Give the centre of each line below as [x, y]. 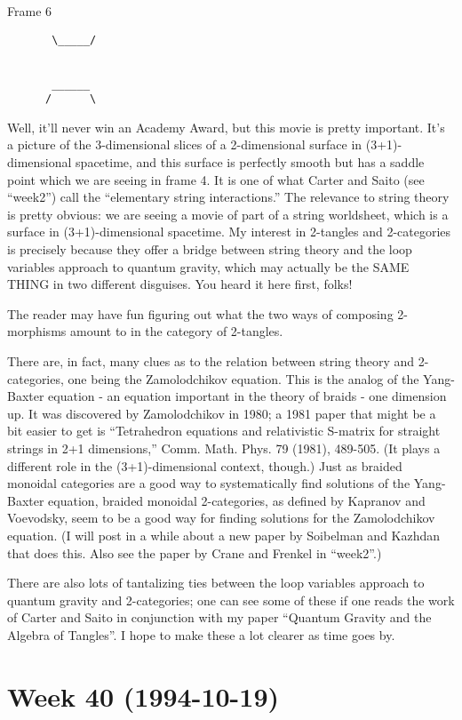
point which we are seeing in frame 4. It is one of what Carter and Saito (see [216, 179]
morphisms [37, 331]
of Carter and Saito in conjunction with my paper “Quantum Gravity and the [219, 617]
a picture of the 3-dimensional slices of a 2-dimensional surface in [185, 144]
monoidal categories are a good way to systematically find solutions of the [209, 483]
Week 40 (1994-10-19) [143, 696]
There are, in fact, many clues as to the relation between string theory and [211, 361]
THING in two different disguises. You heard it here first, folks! [180, 284]
